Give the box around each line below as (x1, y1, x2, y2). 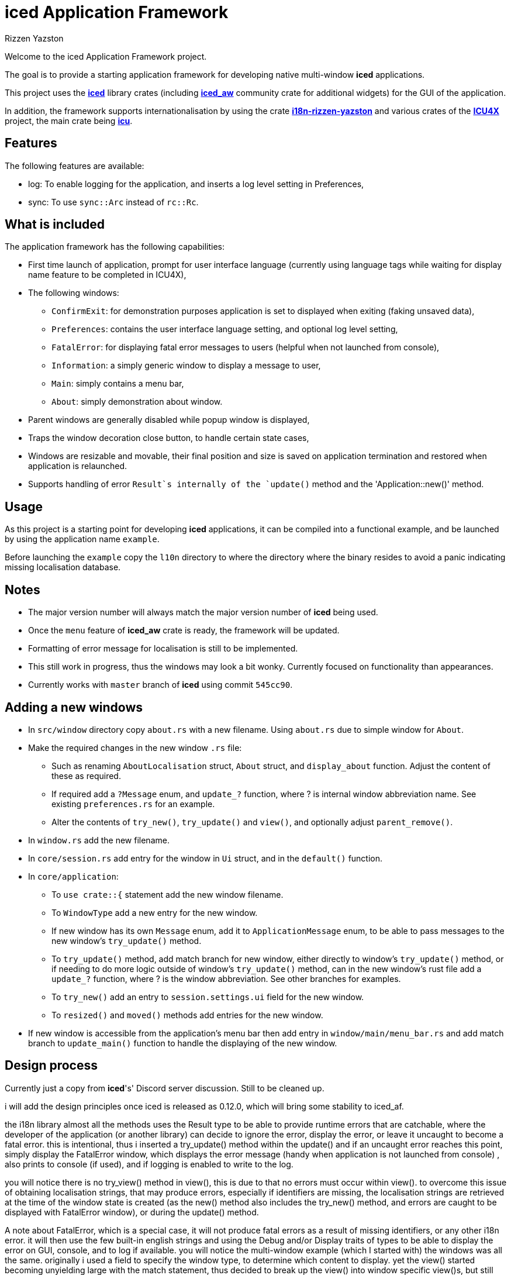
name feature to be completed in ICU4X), (28, 270, 187, 280)
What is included (5, 217, 105, 232)
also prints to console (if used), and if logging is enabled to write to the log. (5, 1159, 294, 1169)
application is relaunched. (28, 461, 127, 471)
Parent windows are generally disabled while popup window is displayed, (28, 415, 310, 425)
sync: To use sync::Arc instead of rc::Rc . (28, 197, 199, 207)
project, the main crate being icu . (5, 115, 133, 126)
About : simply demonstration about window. (51, 397, 223, 407)
